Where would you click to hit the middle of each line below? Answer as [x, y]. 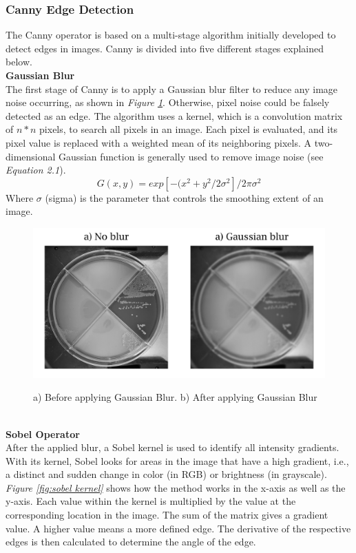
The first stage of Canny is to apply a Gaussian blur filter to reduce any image [172, 88]
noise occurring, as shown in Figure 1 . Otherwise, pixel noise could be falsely [168, 102]
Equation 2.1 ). [36, 170]
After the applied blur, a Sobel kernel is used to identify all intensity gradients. [172, 447]
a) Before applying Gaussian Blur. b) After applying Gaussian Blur [175, 397]
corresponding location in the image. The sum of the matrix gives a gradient [167, 515]
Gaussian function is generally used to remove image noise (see [191, 156]
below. [19, 62]
